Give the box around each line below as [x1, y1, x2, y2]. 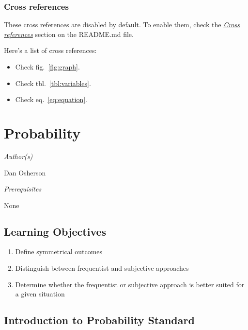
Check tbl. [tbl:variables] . [15, 78, 91, 88]
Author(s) [4, 151, 33, 161]
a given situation [15, 289, 65, 299]
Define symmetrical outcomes [15, 246, 103, 257]
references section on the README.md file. [4, 29, 134, 39]
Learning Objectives [4, 224, 107, 239]
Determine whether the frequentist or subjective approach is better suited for [15, 279, 245, 289]
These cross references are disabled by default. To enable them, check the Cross [4, 19, 240, 30]
